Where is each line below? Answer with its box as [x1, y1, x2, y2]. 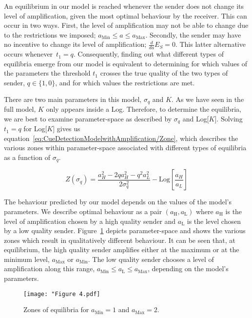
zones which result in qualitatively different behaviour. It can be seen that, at [4, 235, 235, 245]
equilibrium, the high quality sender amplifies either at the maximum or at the [4, 244, 239, 255]
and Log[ [182, 113, 209, 123]
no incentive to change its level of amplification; [4, 39, 147, 49]
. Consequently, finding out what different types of [73, 49, 224, 59]
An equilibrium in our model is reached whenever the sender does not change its [4, 1, 244, 11]
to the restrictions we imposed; [4, 29, 96, 40]
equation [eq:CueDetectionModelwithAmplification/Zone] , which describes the [4, 133, 238, 143]
